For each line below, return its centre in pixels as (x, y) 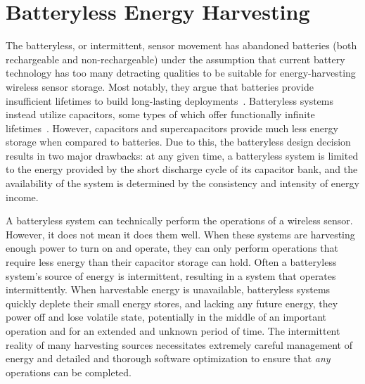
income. (22, 197)
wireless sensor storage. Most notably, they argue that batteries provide (160, 86)
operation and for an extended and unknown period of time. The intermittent (173, 331)
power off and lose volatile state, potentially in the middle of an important (166, 317)
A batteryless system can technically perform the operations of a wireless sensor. (179, 220)
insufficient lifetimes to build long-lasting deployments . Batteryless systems (170, 100)
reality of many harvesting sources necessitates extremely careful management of (179, 344)
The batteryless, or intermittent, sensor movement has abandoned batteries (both (181, 45)
